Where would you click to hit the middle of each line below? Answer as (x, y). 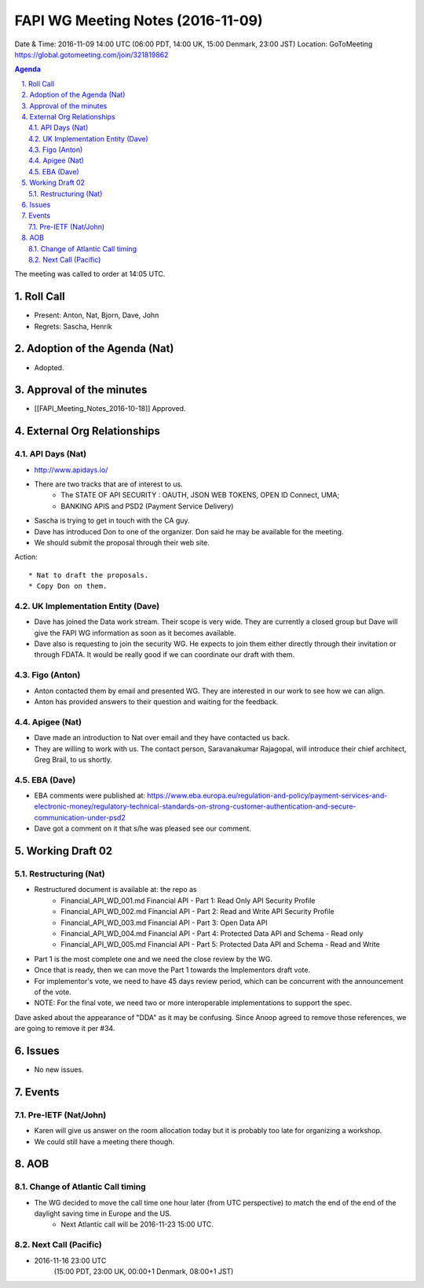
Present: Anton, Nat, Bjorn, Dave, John (97, 315)
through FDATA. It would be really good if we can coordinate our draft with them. (164, 655)
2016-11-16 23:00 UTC (70, 1260)
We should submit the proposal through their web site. (122, 542)
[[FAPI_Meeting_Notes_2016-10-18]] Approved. (110, 409)
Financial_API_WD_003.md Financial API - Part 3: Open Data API (164, 923)
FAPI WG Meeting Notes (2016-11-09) (139, 20)
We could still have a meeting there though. (104, 1141)
